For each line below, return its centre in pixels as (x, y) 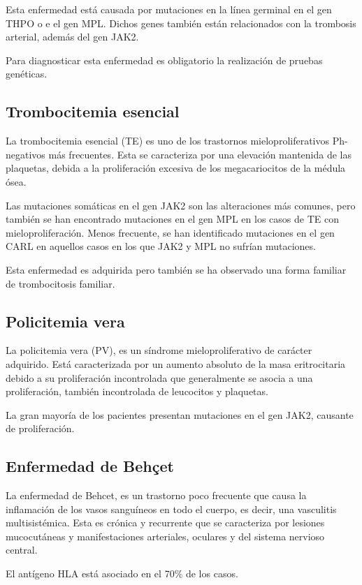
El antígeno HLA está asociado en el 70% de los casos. (122, 573)
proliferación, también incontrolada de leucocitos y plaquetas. (137, 391)
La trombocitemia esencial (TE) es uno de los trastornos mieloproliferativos (168, 141)
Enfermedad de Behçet (90, 466)
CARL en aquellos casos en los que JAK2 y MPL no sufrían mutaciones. (161, 246)
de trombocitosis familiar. (60, 283)
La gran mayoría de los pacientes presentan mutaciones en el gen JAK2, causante (180, 414)
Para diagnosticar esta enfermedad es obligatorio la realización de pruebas (164, 60)
